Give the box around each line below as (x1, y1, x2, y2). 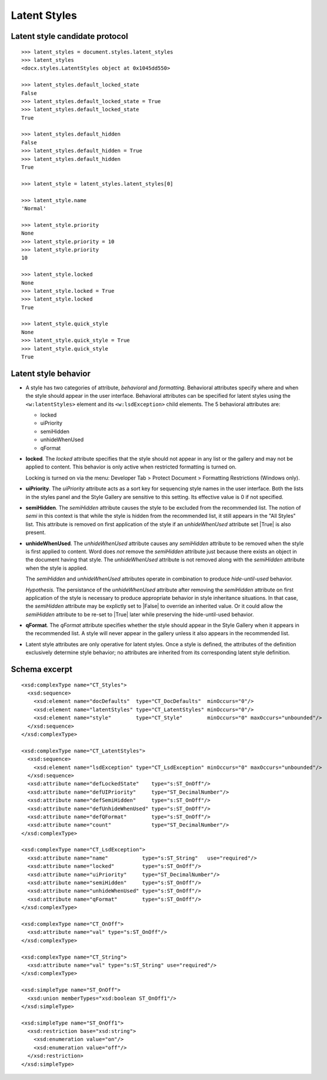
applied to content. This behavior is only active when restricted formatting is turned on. (25, 463, 237, 471)
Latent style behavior (11, 368, 91, 378)
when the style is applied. (25, 564, 88, 572)
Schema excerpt (11, 665, 73, 675)
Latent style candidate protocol (11, 31, 129, 41)
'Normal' (21, 205, 46, 212)
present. (25, 529, 46, 536)
